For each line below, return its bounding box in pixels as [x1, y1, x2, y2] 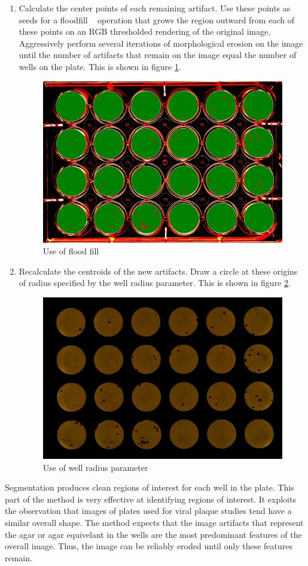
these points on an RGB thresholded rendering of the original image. [19, 25, 271, 38]
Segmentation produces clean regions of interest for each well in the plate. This [5, 481, 294, 494]
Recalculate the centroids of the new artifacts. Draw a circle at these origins [19, 264, 298, 277]
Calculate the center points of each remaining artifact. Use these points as [19, 2, 291, 14]
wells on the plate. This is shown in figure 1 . [19, 60, 181, 72]
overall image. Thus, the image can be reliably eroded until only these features [5, 540, 293, 552]
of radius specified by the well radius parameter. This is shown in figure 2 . [19, 276, 291, 289]
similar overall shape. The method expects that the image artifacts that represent [5, 516, 304, 528]
